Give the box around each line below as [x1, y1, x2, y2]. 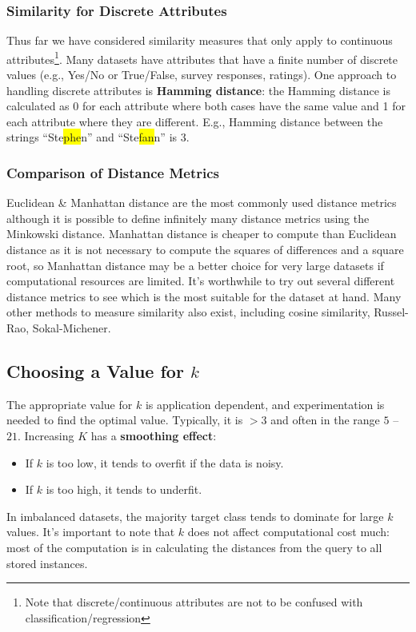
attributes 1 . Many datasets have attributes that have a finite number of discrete [6, 48, 398, 67]
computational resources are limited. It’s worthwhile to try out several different [6, 272, 395, 289]
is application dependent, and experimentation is [145, 395, 385, 412]
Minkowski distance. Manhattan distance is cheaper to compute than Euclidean [6, 225, 397, 242]
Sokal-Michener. [32, 320, 111, 336]
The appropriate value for [6, 395, 133, 412]
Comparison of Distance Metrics [6, 162, 220, 182]
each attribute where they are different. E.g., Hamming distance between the [6, 113, 383, 129]
